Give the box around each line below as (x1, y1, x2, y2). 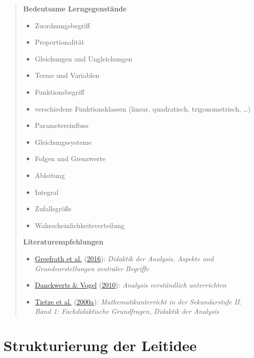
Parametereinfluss (35, 120, 89, 130)
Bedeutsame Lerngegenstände (23, 3, 127, 13)
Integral (35, 186, 59, 197)
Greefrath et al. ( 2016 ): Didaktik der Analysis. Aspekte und (35, 253, 214, 263)
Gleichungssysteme (35, 136, 92, 147)
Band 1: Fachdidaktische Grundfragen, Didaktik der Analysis (35, 306, 219, 316)
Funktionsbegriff (35, 86, 85, 97)
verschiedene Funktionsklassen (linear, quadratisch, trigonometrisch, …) (35, 103, 251, 114)
